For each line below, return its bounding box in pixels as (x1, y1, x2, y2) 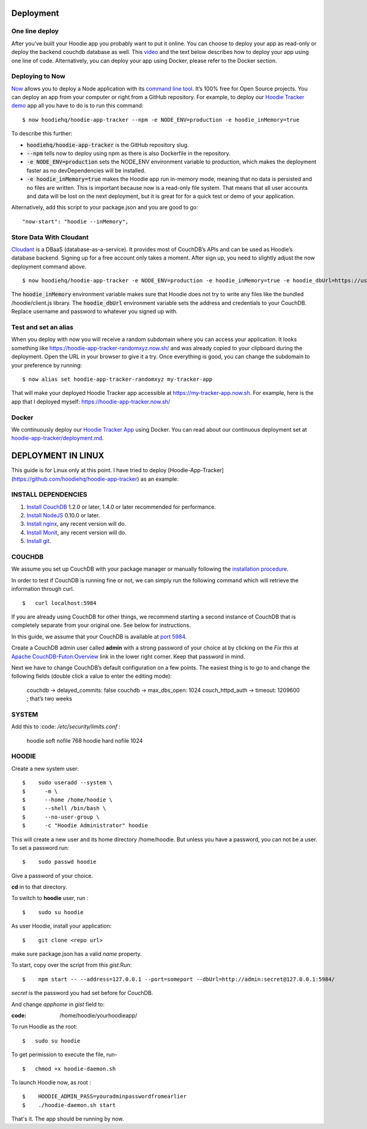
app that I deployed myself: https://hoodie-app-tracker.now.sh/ (11, 398, 171, 405)
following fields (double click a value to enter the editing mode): (11, 672, 172, 680)
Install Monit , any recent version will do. (26, 528, 127, 536)
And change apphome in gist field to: (11, 1000, 105, 1008)
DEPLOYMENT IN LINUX (11, 451, 105, 461)
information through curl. (11, 585, 75, 593)
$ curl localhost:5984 (22, 599, 97, 606)
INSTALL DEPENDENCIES (11, 490, 88, 499)
